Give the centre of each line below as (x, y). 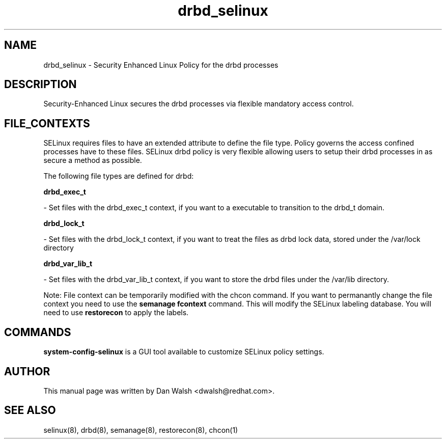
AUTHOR (27, 371)
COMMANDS (38, 332)
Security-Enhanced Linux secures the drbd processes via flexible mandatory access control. (199, 104)
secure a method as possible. (93, 160)
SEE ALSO (30, 410)
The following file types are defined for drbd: (119, 176)
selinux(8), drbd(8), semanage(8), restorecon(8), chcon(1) (141, 430)
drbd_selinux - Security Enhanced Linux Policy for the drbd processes (161, 65)
